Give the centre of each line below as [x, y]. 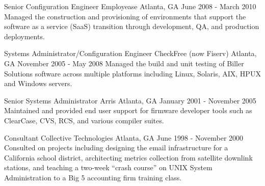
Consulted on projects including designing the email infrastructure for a [116, 148]
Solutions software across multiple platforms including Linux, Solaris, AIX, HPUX [132, 73]
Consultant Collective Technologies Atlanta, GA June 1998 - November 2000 [124, 137]
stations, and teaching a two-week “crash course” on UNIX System [108, 167]
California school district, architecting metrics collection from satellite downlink [128, 157]
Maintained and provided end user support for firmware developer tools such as [128, 110]
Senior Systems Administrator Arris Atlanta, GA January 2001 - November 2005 [130, 100]
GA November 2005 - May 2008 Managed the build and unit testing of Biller [124, 63]
